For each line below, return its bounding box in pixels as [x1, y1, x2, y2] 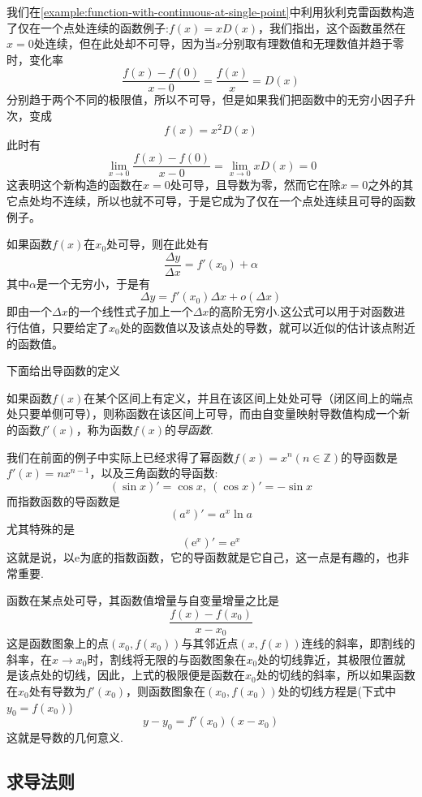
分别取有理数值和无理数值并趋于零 [222, 35, 404, 52]
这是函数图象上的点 [6, 635, 109, 652]
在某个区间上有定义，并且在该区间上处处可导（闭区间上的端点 [84, 389, 414, 406]
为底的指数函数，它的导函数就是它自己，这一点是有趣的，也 [80, 548, 398, 565]
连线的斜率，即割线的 [301, 635, 416, 652]
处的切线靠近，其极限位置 [257, 650, 394, 667]
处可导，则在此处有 [106, 235, 209, 252]
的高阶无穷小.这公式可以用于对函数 [209, 303, 394, 320]
